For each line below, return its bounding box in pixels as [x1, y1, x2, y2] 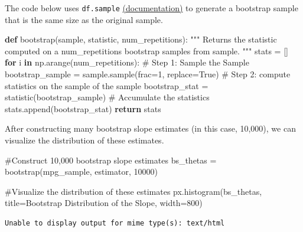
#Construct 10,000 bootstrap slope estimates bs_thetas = [5, 153, 217, 166]
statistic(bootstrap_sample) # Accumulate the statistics [5, 91, 210, 103]
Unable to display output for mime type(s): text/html [5, 218, 225, 227]
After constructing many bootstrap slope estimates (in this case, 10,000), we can [5, 122, 296, 135]
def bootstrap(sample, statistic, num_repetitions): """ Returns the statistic [5, 33, 277, 45]
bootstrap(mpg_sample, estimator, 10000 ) [5, 165, 158, 178]
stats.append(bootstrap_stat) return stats [5, 102, 161, 115]
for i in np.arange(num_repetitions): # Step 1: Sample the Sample [5, 56, 249, 68]
